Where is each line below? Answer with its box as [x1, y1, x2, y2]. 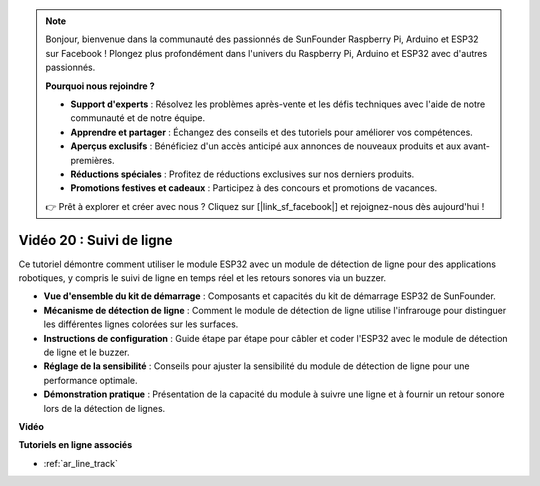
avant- [463, 140, 490, 152]
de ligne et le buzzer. [43, 346, 130, 358]
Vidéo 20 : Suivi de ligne [18, 231, 174, 249]
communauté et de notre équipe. [70, 112, 206, 124]
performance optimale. [43, 374, 139, 386]
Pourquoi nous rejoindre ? [45, 80, 155, 92]
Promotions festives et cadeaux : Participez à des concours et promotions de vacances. [70, 182, 438, 194]
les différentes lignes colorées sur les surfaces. [43, 318, 239, 330]
